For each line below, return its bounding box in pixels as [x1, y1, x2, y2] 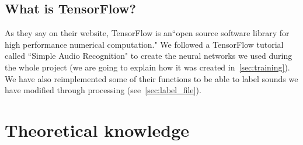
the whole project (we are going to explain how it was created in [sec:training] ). [5, 61, 290, 73]
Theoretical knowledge [5, 118, 190, 142]
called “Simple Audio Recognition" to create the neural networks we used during [5, 49, 292, 62]
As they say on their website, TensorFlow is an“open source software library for [5, 27, 290, 39]
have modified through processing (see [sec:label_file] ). [5, 84, 201, 96]
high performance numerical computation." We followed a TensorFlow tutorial [5, 38, 284, 50]
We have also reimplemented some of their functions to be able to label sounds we [5, 72, 298, 84]
